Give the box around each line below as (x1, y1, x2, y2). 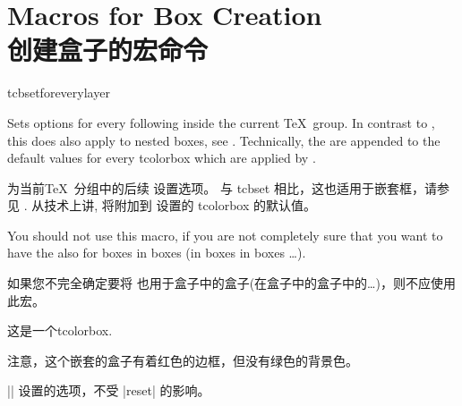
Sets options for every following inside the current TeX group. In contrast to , (7, 113, 435, 131)
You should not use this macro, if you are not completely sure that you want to (7, 225, 443, 244)
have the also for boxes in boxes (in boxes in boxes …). (7, 243, 306, 262)
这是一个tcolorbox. (7, 321, 113, 340)
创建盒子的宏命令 (7, 31, 209, 68)
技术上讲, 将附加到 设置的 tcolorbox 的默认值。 (44, 196, 316, 215)
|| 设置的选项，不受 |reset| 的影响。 (7, 381, 210, 400)
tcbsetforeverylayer (7, 83, 110, 102)
